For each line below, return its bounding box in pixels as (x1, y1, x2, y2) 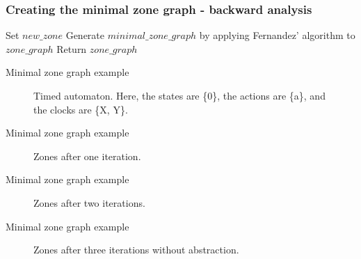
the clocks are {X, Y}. (33, 102, 128, 116)
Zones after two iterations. (33, 195, 145, 210)
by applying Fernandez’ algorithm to (199, 28, 355, 42)
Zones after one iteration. (33, 148, 141, 163)
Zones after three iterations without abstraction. (33, 242, 239, 257)
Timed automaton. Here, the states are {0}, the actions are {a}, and (33, 88, 326, 102)
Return (56, 41, 87, 56)
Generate (65, 28, 105, 42)
